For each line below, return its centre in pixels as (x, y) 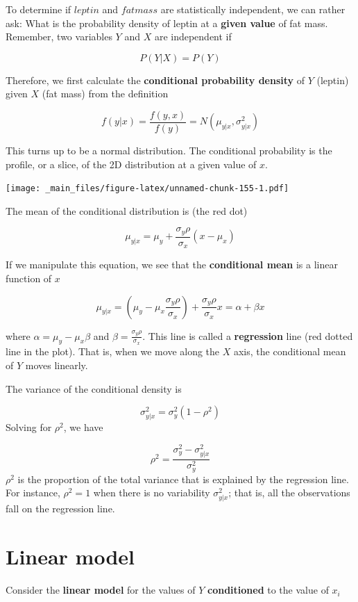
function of (29, 278)
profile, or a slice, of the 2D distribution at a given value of (131, 164)
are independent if (193, 36)
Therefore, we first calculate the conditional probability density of (155, 80)
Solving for (29, 427)
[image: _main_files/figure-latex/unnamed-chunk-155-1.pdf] (147, 189)
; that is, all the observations (289, 493)
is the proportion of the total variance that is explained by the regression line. (183, 479)
